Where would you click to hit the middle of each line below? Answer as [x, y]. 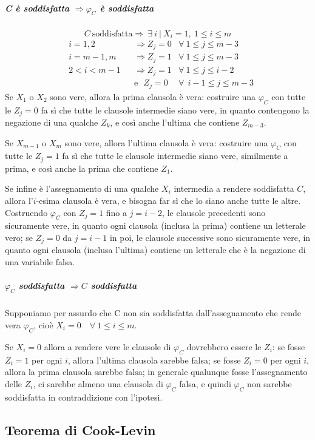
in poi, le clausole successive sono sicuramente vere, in [210, 237]
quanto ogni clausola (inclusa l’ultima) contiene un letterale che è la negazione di [155, 250]
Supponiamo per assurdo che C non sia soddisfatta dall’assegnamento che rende [153, 313]
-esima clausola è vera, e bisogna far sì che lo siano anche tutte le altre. [168, 200]
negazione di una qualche [52, 122]
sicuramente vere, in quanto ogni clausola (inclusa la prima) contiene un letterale [155, 225]
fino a [117, 212]
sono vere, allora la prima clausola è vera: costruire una [153, 96]
